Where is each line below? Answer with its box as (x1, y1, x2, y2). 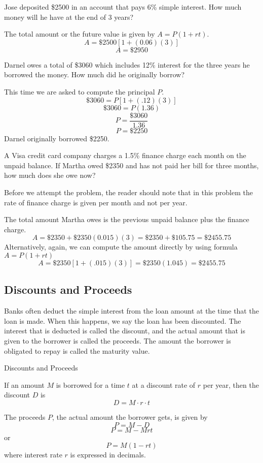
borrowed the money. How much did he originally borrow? (4, 69, 185, 80)
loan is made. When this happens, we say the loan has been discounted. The (4, 315, 241, 326)
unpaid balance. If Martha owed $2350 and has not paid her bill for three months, (4, 160, 259, 170)
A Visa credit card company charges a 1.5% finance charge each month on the (4, 150, 246, 161)
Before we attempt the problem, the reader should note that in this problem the (4, 187, 253, 197)
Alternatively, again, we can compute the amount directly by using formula (4, 241, 238, 252)
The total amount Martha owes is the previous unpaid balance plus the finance (4, 214, 249, 225)
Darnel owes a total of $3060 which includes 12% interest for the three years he (4, 59, 250, 70)
